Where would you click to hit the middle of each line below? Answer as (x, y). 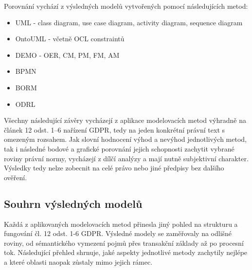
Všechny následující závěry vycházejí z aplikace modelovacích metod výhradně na (125, 120)
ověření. (16, 177)
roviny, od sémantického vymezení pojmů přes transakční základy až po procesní (124, 243)
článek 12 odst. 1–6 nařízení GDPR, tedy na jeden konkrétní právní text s (115, 129)
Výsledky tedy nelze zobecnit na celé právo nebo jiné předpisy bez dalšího (114, 168)
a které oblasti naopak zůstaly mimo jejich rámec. (78, 262)
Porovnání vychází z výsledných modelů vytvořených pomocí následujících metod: (126, 6)
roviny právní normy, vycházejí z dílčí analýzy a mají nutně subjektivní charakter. (126, 158)
